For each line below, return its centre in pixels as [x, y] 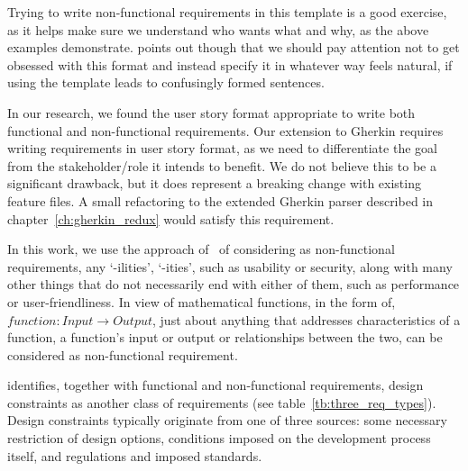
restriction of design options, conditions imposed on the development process [219, 438]
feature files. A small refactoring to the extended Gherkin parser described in [220, 200]
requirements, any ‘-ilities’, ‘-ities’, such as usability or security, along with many [230, 266]
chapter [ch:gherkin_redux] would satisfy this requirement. [171, 218]
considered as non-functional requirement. [123, 354]
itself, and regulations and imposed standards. [135, 455]
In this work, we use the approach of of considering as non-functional [201, 249]
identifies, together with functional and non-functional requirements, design [216, 385]
